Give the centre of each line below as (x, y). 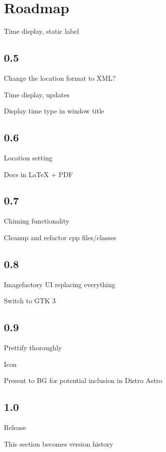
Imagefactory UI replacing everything (60, 284)
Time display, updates (37, 94)
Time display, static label (42, 31)
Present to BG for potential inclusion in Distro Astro (83, 380)
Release (15, 427)
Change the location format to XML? (60, 78)
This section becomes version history (59, 443)
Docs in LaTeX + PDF (38, 174)
